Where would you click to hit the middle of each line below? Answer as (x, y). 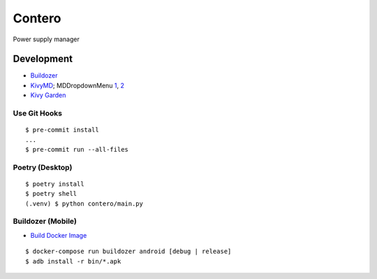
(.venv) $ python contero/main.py (84, 203)
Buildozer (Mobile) (45, 222)
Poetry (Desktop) (43, 167)
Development (43, 59)
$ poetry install (55, 184)
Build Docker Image (59, 235)
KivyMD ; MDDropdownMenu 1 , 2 (77, 85)
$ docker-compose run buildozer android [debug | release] (128, 251)
